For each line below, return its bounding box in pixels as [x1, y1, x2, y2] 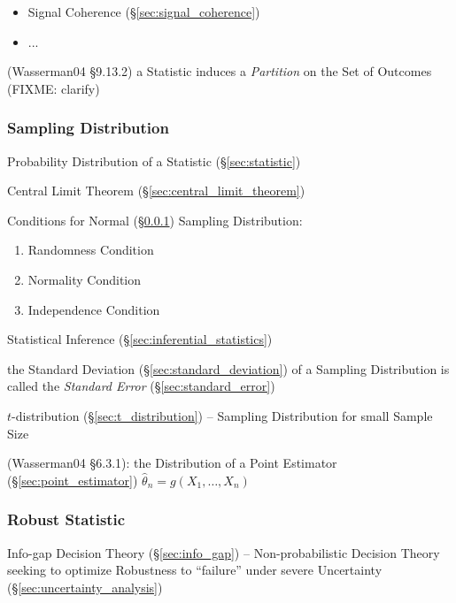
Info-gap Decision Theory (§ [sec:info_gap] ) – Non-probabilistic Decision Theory [7, 543, 440, 561]
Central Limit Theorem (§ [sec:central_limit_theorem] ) [7, 181, 305, 200]
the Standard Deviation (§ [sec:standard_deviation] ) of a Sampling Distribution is [7, 359, 450, 378]
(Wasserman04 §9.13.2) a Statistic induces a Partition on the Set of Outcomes [7, 62, 432, 80]
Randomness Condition [27, 240, 154, 259]
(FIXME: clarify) [7, 79, 100, 97]
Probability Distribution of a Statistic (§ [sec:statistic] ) [7, 151, 301, 170]
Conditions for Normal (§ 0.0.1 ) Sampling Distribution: [7, 210, 303, 229]
